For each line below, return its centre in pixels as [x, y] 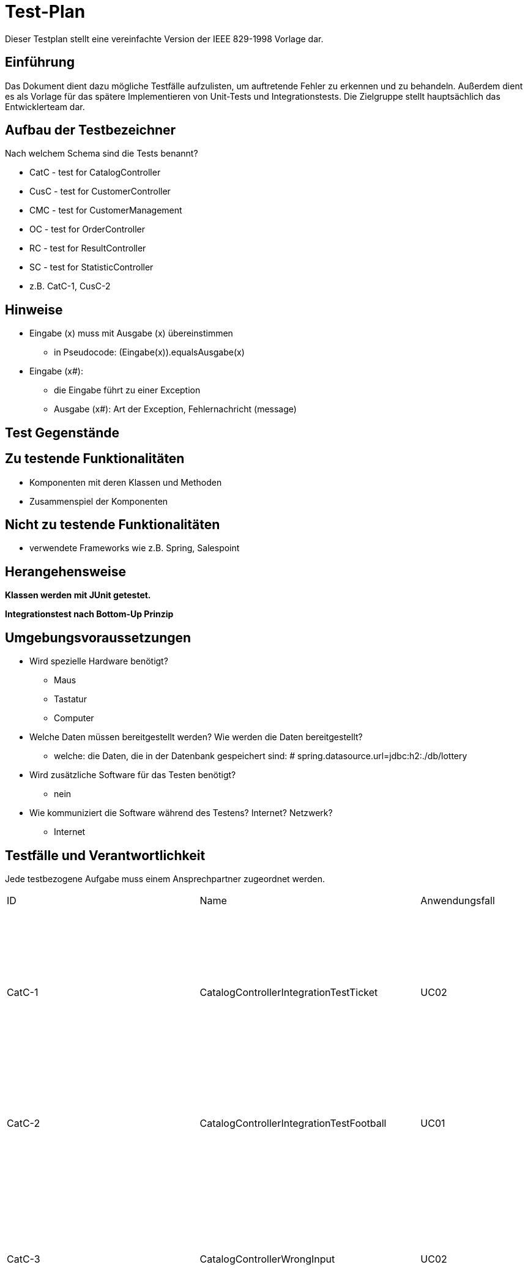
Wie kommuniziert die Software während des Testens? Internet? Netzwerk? [181, 813]
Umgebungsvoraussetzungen [98, 637]
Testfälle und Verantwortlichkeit [105, 855]
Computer [74, 718]
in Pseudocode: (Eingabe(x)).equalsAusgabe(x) [149, 352]
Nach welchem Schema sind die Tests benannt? [102, 154]
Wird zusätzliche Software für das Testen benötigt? [133, 775]
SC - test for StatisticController [91, 267]
